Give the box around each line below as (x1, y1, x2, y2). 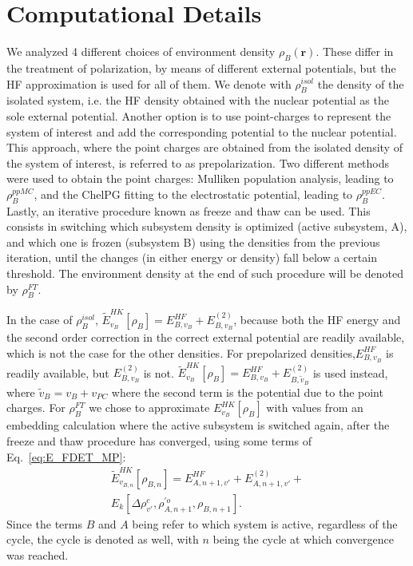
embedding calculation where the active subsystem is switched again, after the (6, 417, 390, 433)
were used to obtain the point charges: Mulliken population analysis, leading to (6, 170, 394, 187)
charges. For (6, 399, 66, 416)
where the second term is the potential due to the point (111, 383, 383, 400)
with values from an (266, 399, 363, 416)
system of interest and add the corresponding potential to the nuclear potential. (6, 123, 397, 140)
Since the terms (6, 515, 82, 532)
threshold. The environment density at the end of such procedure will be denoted (6, 265, 404, 282)
